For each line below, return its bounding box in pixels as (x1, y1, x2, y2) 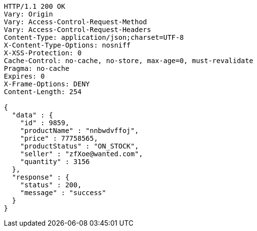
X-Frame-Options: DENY (4, 80, 90, 88)
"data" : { (12, 111, 53, 119)
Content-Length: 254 (4, 88, 82, 96)
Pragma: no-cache (4, 65, 69, 72)
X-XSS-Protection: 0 (4, 49, 82, 57)
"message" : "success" (20, 189, 106, 197)
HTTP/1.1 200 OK (4, 2, 65, 10)
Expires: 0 (4, 72, 45, 80)
